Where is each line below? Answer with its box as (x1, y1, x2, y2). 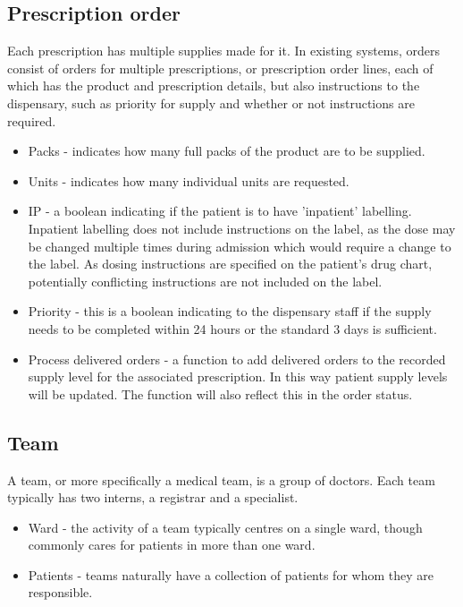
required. (7, 111, 56, 130)
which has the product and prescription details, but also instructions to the (7, 76, 420, 95)
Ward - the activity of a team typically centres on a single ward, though (28, 517, 423, 536)
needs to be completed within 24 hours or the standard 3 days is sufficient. (28, 319, 437, 338)
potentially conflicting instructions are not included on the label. (28, 271, 383, 290)
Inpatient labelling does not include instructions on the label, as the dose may (28, 218, 456, 237)
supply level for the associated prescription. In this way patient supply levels (28, 367, 448, 386)
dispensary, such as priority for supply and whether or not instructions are (7, 93, 415, 112)
